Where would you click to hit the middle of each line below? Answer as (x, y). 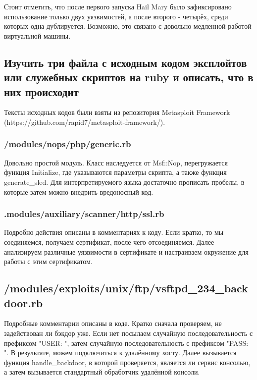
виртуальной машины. (37, 35)
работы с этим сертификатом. (48, 261)
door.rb (24, 302)
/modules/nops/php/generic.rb (68, 144)
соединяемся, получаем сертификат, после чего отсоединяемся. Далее (109, 242)
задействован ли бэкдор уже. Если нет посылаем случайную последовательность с (128, 333)
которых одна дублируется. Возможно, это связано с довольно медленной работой (128, 26)
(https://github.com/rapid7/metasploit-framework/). (85, 122)
